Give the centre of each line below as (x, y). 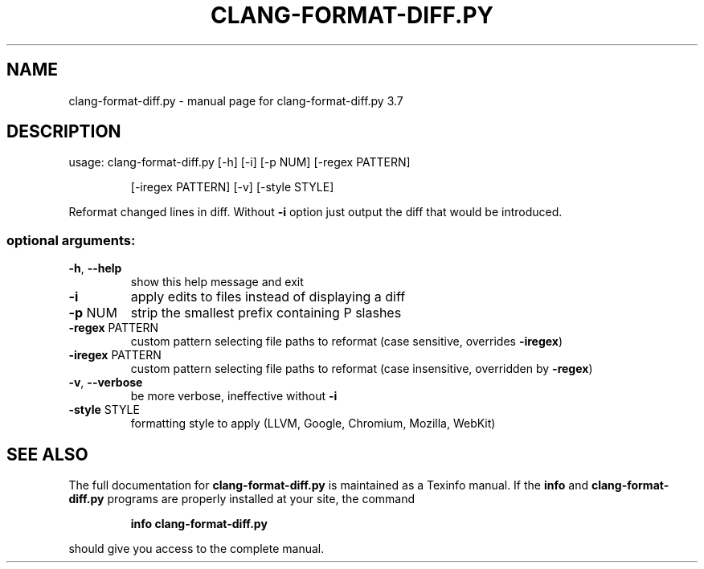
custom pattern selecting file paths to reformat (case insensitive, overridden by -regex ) (362, 369)
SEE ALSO (47, 454)
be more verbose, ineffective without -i (234, 396)
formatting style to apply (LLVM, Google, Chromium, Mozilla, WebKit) (313, 424)
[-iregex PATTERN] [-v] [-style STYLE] (232, 187)
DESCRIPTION (64, 132)
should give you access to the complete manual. (196, 549)
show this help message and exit (217, 282)
